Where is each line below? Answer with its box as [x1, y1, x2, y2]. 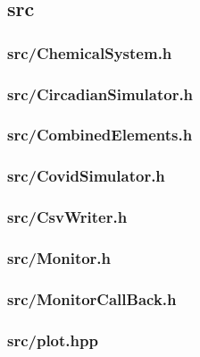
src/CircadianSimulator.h [7, 82, 194, 105]
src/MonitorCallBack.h [7, 287, 177, 310]
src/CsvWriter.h [7, 206, 128, 228]
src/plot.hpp [7, 328, 98, 351]
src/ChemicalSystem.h [7, 41, 172, 64]
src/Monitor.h [7, 246, 112, 268]
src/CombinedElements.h [7, 123, 193, 146]
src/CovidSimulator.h [7, 165, 165, 187]
